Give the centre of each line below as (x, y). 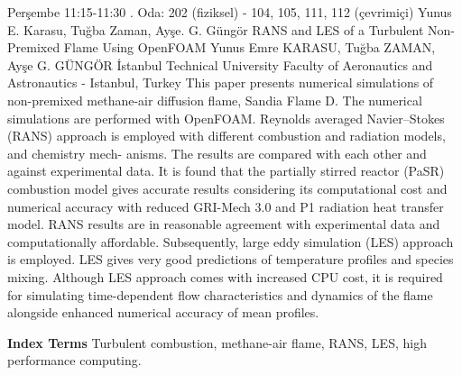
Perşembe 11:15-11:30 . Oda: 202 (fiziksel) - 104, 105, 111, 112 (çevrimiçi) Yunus (230, 12)
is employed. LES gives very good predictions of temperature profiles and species (231, 259)
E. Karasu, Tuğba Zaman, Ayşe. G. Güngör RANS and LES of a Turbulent (216, 29)
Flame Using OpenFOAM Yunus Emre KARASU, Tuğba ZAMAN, (249, 47)
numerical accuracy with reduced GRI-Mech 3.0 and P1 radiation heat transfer (226, 206)
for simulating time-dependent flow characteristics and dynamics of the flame (220, 294)
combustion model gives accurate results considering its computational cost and (227, 188)
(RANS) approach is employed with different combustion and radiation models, (226, 136)
